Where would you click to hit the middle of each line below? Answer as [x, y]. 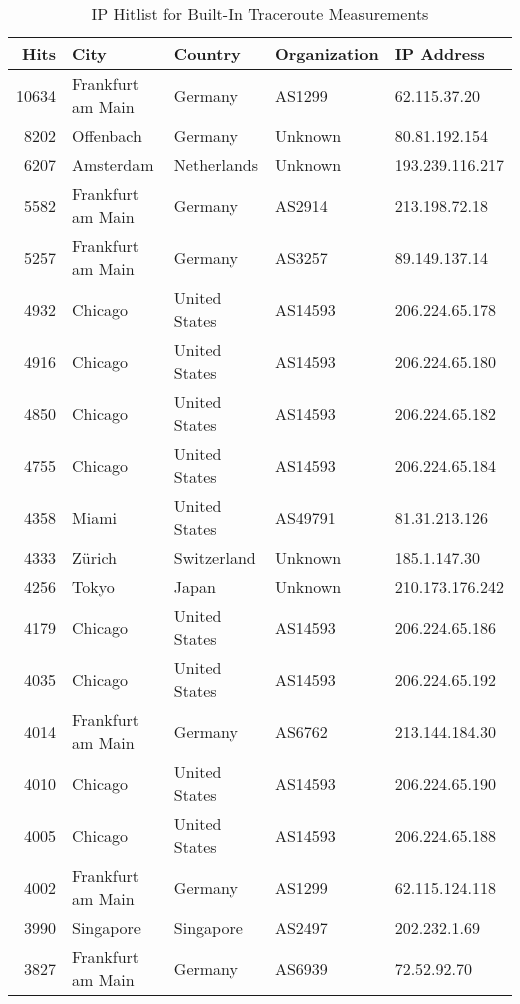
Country [207, 53]
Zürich [94, 557]
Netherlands [215, 164]
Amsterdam [113, 164]
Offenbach [107, 135]
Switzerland [214, 557]
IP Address [439, 53]
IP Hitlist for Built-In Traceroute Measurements [260, 13]
